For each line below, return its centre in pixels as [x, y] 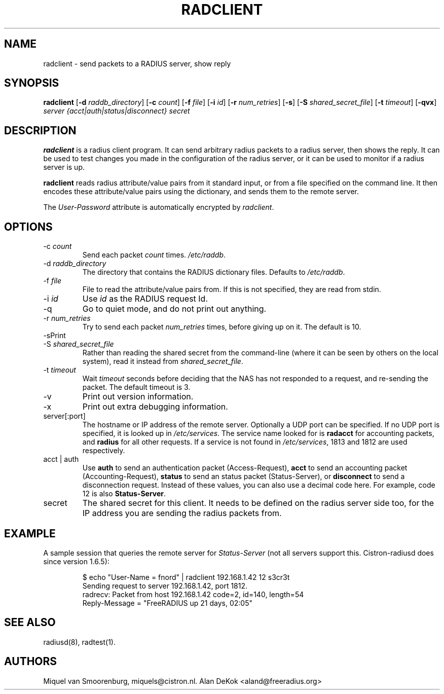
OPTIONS [28, 227]
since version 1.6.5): [76, 561]
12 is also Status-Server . [124, 494]
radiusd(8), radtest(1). [79, 642]
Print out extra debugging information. [155, 407]
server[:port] [64, 416]
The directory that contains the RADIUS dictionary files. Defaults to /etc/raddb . [214, 272]
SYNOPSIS [32, 83]
